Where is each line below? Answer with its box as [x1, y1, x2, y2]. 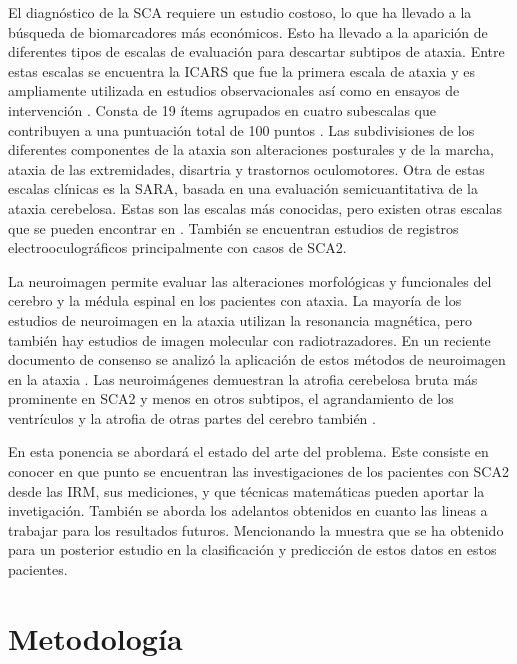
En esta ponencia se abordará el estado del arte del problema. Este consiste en [8, 441, 489, 462]
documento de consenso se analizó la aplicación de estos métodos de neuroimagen [8, 349, 506, 370]
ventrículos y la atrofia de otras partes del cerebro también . [8, 407, 376, 428]
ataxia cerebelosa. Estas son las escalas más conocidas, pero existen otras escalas [8, 197, 502, 218]
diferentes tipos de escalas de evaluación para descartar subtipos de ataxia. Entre [8, 41, 505, 62]
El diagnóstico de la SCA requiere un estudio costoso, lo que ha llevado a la [8, 2, 472, 22]
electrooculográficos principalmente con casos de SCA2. [8, 237, 347, 258]
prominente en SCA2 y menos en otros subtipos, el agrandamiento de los [8, 388, 454, 409]
